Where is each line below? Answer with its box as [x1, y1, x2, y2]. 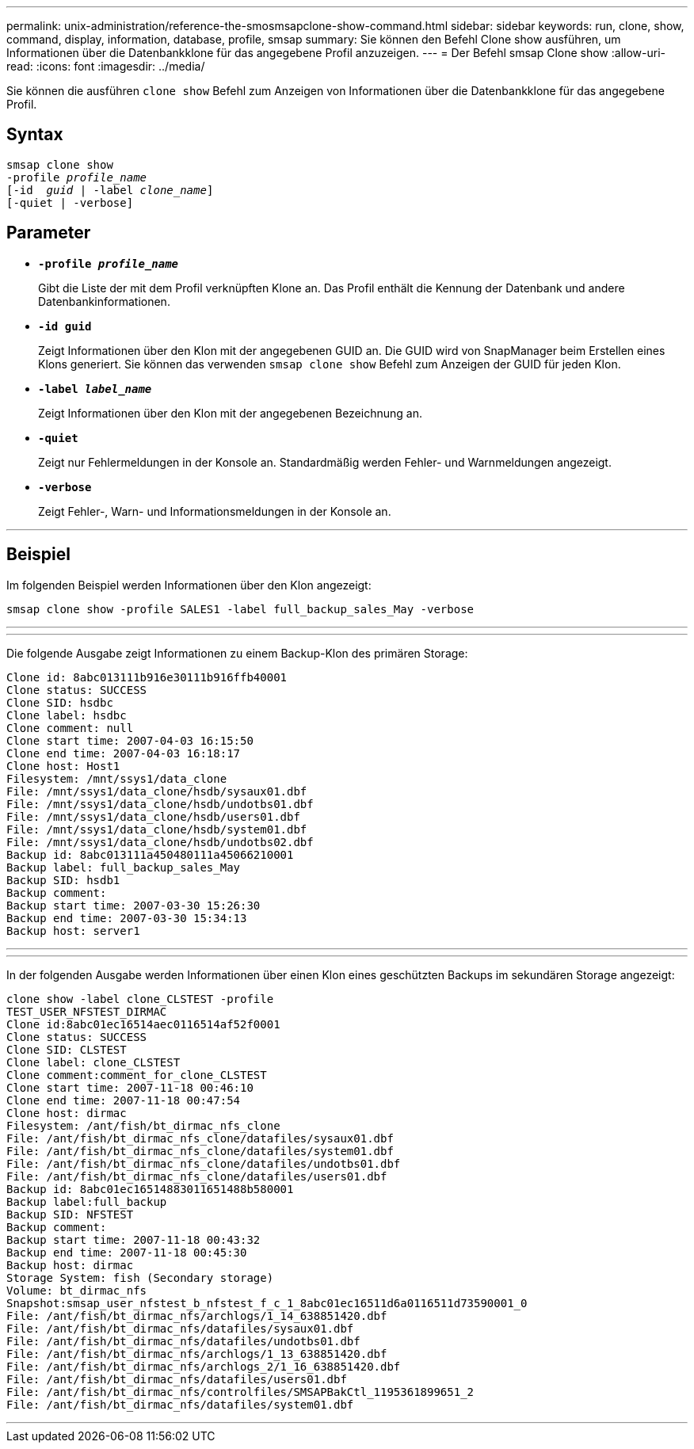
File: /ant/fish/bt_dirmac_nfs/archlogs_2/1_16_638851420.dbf [6, 1359, 401, 1373]
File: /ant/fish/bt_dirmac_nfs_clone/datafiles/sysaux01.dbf [6, 1131, 394, 1145]
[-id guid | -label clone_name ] [6, 183, 214, 196]
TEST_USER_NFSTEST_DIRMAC [6, 1005, 167, 1018]
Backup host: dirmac [6, 1258, 134, 1272]
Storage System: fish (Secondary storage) [6, 1271, 274, 1284]
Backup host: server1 [6, 924, 140, 937]
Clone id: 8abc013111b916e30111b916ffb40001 [6, 670, 288, 684]
